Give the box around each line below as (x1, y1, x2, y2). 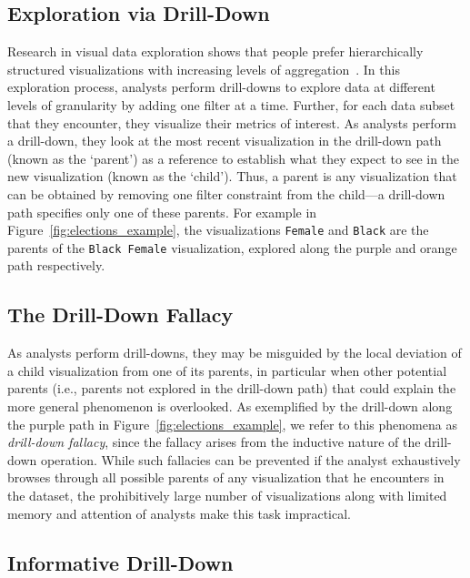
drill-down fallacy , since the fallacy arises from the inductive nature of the (7, 432, 421, 451)
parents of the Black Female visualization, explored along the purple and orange (7, 238, 457, 257)
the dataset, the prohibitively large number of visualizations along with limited (7, 486, 447, 504)
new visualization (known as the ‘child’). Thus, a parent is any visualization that (7, 167, 457, 186)
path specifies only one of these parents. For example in (7, 202, 317, 221)
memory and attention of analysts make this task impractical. (7, 503, 351, 522)
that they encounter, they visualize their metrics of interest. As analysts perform (7, 113, 456, 132)
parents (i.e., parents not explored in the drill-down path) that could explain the (7, 379, 456, 398)
